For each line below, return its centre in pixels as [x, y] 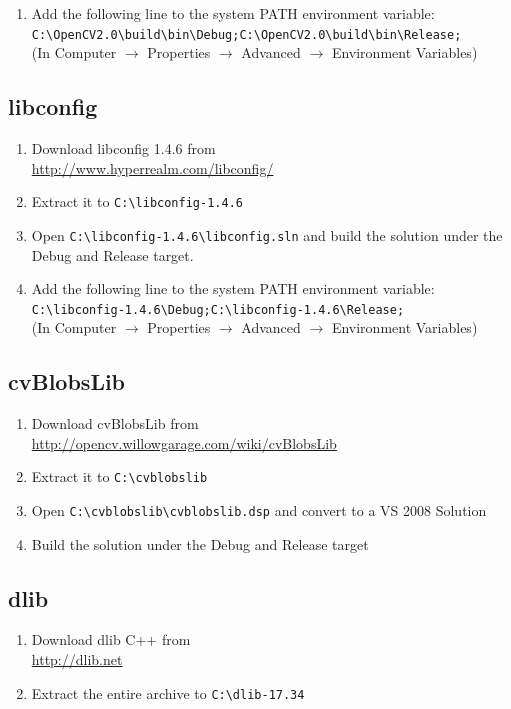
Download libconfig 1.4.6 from [123, 148]
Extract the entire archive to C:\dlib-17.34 [168, 692]
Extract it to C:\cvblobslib [119, 476]
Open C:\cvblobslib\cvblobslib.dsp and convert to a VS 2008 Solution [259, 510]
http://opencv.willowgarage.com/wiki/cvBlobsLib [184, 442]
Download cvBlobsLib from [115, 423]
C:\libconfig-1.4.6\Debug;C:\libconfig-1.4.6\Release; [218, 309]
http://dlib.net [77, 659]
